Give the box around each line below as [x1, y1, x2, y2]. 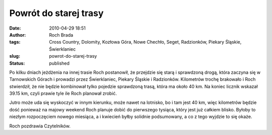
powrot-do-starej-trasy [49, 53, 97, 59]
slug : [9, 53, 20, 59]
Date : [9, 25, 21, 31]
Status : [9, 60, 25, 66]
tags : [9, 39, 21, 45]
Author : [9, 32, 26, 38]
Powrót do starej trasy [9, 8, 104, 19]
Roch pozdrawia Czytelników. [9, 123, 71, 129]
